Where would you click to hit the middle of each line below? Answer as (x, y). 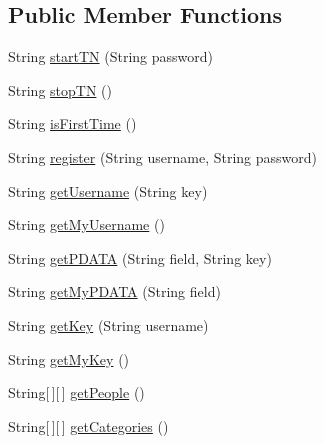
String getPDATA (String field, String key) (140, 257)
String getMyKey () (69, 358)
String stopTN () (60, 89)
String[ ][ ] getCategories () (88, 425)
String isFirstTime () (72, 123)
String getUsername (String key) (108, 190)
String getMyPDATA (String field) (114, 291)
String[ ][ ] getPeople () (76, 392)
